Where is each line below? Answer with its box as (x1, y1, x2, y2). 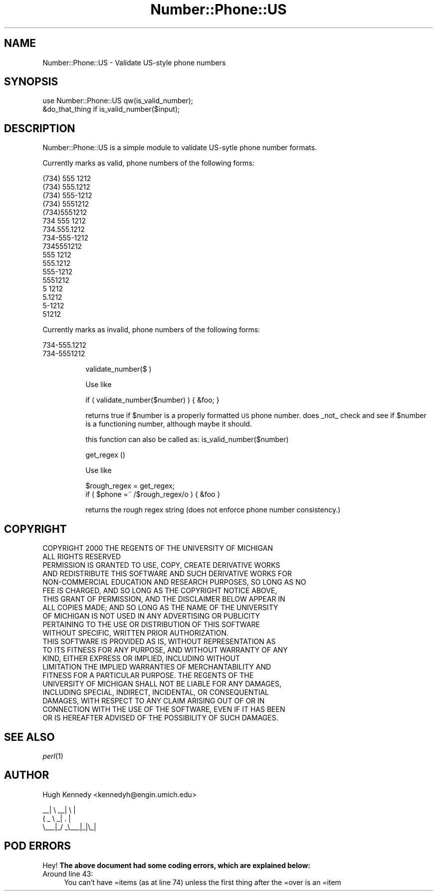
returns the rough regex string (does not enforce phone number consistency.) (85, 505, 341, 514)
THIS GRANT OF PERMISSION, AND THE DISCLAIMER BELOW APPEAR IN (42, 595, 285, 604)
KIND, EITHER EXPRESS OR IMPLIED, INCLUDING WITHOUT (42, 654, 240, 663)
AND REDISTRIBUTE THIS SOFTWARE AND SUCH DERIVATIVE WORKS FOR (42, 569, 292, 578)
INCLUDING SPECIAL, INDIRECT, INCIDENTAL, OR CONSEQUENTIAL (42, 688, 269, 697)
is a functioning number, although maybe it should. (85, 420, 252, 429)
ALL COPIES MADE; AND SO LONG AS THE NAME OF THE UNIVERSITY (42, 603, 278, 612)
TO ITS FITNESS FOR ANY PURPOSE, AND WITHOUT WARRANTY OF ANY (42, 646, 288, 655)
